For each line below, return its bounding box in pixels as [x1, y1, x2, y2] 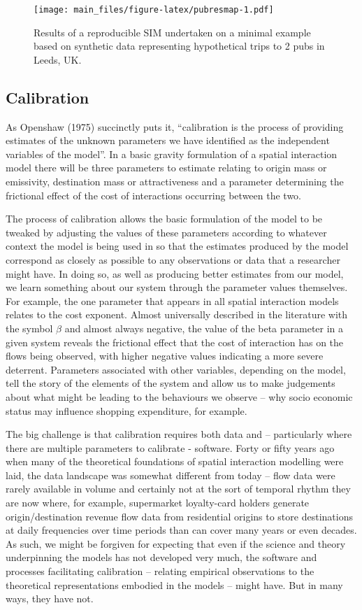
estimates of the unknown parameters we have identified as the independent [6, 133, 330, 148]
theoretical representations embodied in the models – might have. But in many [6, 577, 343, 592]
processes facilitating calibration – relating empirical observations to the [6, 564, 314, 579]
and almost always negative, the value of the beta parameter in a [64, 320, 344, 335]
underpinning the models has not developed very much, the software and [6, 550, 317, 565]
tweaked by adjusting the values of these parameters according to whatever [6, 225, 327, 239]
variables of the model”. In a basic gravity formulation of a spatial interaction [6, 146, 338, 161]
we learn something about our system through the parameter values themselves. [6, 280, 348, 295]
